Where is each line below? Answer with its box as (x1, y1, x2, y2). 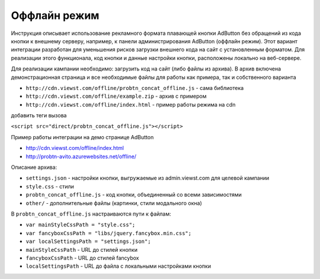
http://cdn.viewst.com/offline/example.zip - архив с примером (25, 92, 207, 100)
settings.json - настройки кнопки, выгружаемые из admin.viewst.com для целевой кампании (25, 175, 270, 182)
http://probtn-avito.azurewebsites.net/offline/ (25, 153, 136, 160)
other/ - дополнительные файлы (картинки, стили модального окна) (25, 199, 203, 207)
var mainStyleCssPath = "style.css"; (25, 222, 136, 228)
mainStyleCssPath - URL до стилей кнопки (25, 246, 137, 253)
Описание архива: (11, 163, 57, 171)
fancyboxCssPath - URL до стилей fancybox (25, 254, 139, 261)
